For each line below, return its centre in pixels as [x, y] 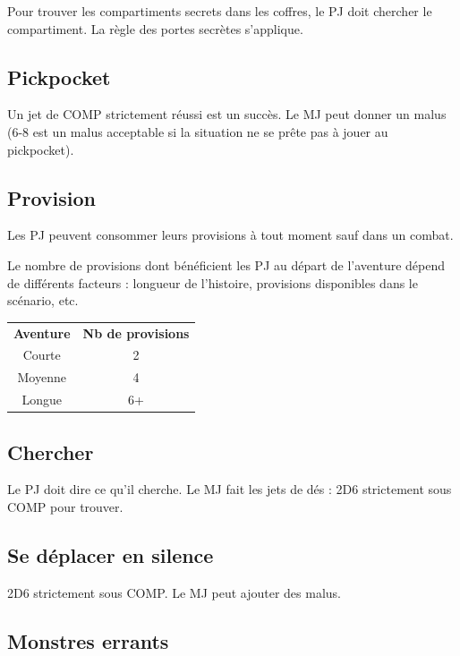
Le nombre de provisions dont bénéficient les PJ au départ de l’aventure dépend [226, 264]
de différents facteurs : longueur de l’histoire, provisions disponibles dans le [213, 282]
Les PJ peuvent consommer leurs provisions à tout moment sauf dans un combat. [230, 235]
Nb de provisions [136, 332]
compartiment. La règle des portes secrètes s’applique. [155, 28]
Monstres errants [88, 640]
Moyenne [42, 377]
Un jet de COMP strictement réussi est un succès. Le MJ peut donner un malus [227, 114]
